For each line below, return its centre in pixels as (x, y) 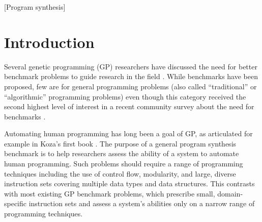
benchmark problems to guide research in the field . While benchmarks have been (131, 76)
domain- (230, 193)
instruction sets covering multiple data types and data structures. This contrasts (129, 183)
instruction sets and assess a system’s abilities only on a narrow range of (142, 203)
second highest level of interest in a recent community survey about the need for (129, 106)
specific (16, 203)
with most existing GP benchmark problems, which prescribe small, (110, 193)
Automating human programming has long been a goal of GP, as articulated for (128, 133)
